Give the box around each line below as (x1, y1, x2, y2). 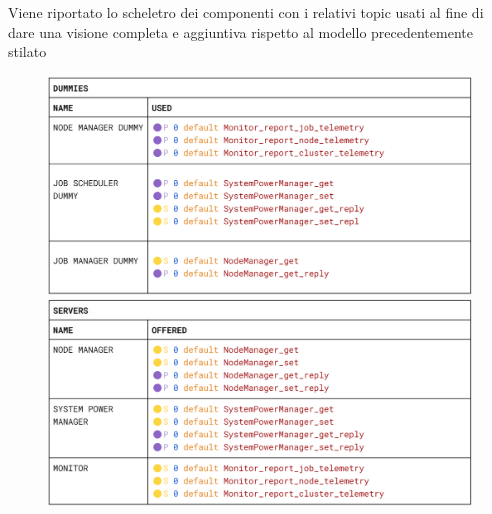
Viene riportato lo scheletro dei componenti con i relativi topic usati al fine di (8, 2, 484, 22)
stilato (8, 41, 47, 62)
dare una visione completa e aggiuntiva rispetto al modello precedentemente (8, 21, 473, 42)
